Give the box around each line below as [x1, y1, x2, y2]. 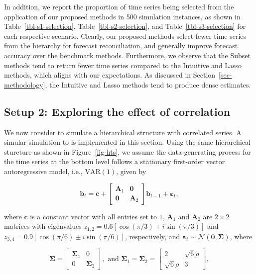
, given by [116, 166, 146, 176]
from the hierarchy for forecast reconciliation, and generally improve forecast [4, 40, 238, 51]
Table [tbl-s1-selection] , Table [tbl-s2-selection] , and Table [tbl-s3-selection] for [4, 21, 246, 31]
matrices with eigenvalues [4, 221, 82, 231]
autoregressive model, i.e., [4, 166, 83, 176]
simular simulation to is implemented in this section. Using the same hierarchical [4, 137, 251, 147]
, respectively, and [125, 231, 180, 241]
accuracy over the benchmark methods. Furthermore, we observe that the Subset [4, 50, 251, 60]
